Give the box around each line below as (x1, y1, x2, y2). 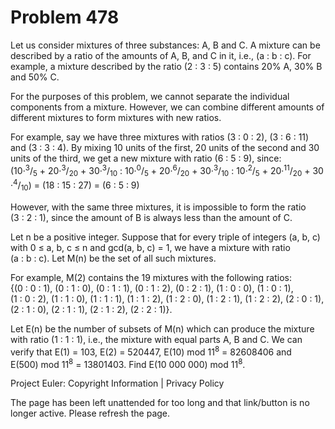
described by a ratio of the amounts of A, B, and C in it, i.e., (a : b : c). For (10, 49, 312, 61)
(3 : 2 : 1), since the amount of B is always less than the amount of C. (10, 211, 293, 223)
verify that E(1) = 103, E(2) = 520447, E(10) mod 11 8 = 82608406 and (10, 344, 292, 358)
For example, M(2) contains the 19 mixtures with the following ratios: (10, 271, 293, 283)
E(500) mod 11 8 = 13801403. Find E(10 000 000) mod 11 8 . (10, 356, 246, 370)
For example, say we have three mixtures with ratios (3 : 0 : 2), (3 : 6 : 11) (10, 131, 310, 143)
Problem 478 (10, 6, 120, 29)
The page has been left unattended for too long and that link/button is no (10, 397, 310, 409)
